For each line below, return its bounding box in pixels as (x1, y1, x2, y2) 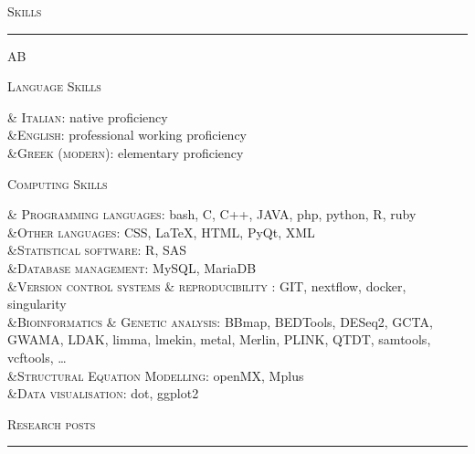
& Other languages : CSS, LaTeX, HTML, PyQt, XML (7, 222, 315, 241)
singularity (7, 294, 67, 313)
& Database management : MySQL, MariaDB (7, 258, 257, 277)
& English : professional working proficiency (7, 125, 248, 144)
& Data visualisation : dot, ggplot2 (7, 384, 199, 403)
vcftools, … (7, 347, 67, 366)
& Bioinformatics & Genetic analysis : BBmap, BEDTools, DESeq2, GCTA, (7, 311, 433, 331)
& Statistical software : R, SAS (7, 240, 187, 259)
